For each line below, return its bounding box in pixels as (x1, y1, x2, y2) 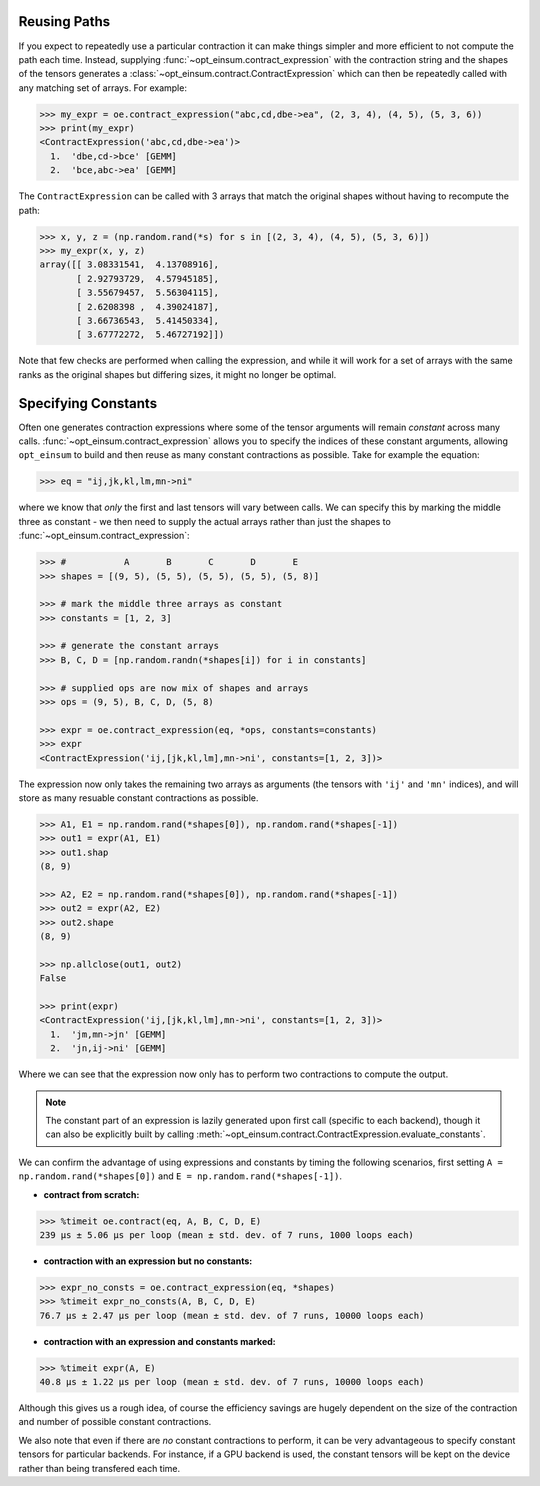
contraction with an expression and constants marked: (43, 1335, 276, 1347)
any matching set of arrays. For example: (18, 81, 187, 94)
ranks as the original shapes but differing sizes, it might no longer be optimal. (18, 368, 337, 380)
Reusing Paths (18, 13, 110, 30)
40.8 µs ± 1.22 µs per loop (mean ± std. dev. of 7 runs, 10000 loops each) (39, 1376, 425, 1388)
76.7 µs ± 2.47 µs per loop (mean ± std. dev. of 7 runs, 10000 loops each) (39, 1310, 425, 1321)
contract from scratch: (43, 1188, 140, 1200)
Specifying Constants (18, 395, 158, 412)
